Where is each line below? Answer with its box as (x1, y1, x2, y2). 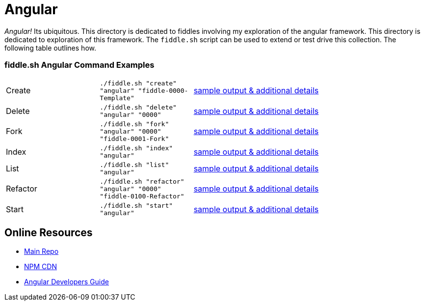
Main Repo (24, 247, 59, 256)
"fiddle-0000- (138, 86, 188, 94)
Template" (100, 94, 134, 102)
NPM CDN (24, 262, 57, 271)
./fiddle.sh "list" (100, 161, 169, 168)
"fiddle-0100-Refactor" (100, 192, 185, 200)
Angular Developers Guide (24, 277, 109, 286)
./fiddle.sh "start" (100, 201, 173, 209)
